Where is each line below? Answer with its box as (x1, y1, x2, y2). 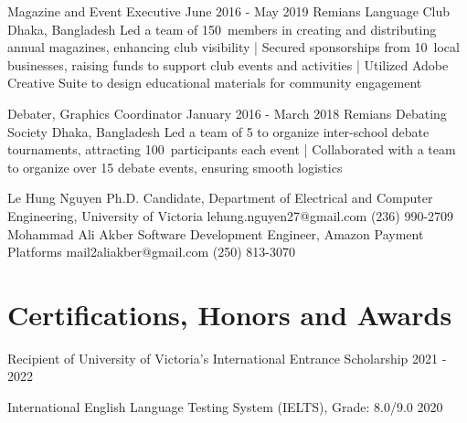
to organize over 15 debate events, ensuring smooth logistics (7, 157, 343, 176)
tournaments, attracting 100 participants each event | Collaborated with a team (7, 140, 456, 159)
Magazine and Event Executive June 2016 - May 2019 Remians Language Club (7, 2, 451, 20)
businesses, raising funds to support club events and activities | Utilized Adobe (7, 55, 449, 74)
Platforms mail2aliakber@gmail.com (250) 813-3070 (7, 242, 295, 261)
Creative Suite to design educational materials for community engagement (7, 73, 422, 92)
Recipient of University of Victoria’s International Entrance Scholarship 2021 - (7, 348, 447, 367)
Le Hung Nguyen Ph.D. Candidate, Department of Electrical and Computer (7, 188, 433, 207)
